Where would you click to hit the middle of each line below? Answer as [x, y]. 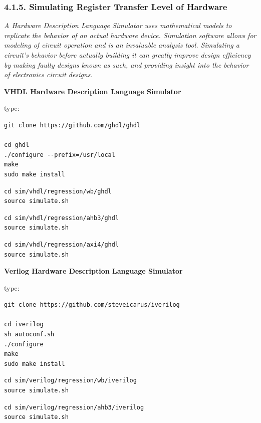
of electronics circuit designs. [48, 74]
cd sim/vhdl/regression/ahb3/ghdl [62, 218]
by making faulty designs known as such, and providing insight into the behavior [126, 64]
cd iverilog [24, 325]
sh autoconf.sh [29, 335]
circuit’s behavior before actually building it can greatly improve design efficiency [127, 55]
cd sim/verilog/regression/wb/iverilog [70, 381]
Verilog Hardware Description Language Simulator [93, 271]
